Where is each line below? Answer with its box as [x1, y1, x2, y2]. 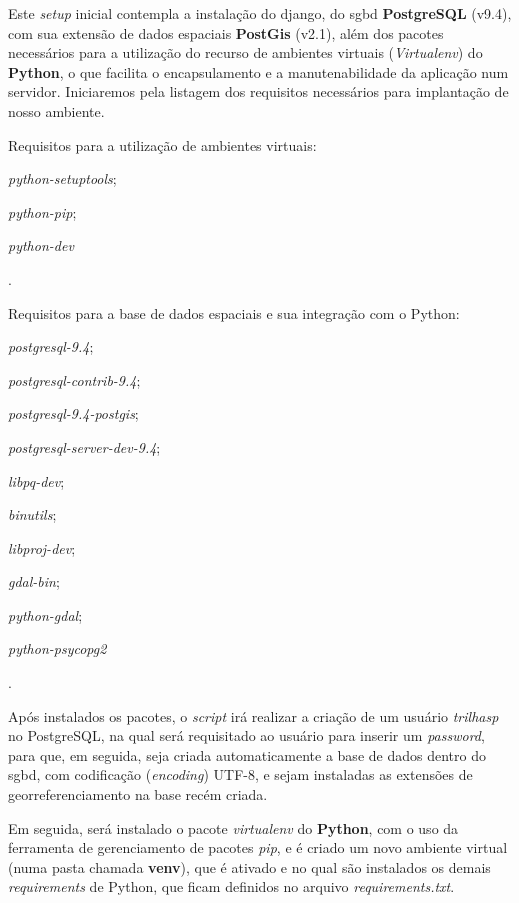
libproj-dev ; [8, 537, 76, 558]
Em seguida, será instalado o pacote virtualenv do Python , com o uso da [8, 817, 459, 838]
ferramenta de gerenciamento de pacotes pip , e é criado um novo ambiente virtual [8, 837, 508, 858]
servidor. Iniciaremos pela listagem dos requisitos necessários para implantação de [8, 81, 509, 102]
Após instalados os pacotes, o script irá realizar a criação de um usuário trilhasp [8, 705, 499, 726]
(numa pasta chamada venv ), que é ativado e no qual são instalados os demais [8, 856, 491, 877]
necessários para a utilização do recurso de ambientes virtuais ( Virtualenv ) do [8, 42, 483, 63]
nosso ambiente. [8, 100, 105, 121]
